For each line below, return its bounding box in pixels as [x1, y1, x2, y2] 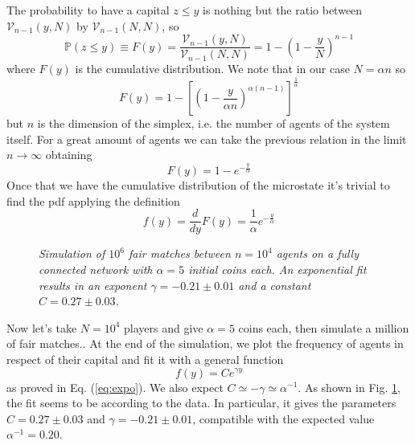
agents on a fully [276, 245, 360, 262]
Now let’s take [6, 319, 77, 336]
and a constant [238, 276, 311, 293]
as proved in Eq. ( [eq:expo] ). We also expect [6, 378, 224, 395]
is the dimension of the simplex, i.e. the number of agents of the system [37, 115, 390, 132]
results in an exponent [39, 276, 147, 293]
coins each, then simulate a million [238, 319, 409, 336]
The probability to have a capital [6, 2, 170, 18]
